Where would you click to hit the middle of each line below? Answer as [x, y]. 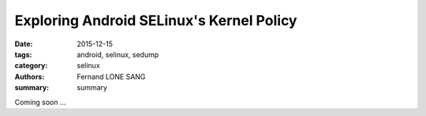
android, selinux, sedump [118, 54]
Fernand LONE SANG [111, 76]
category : [31, 66]
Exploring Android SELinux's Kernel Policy [156, 20]
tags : [23, 54]
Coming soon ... [40, 102]
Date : [24, 44]
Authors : [30, 76]
